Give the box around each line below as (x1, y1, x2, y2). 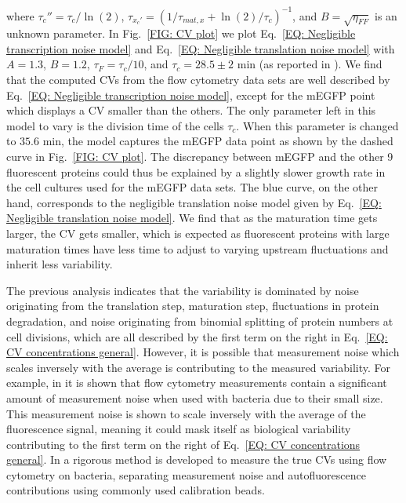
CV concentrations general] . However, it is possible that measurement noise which (6, 344, 400, 360)
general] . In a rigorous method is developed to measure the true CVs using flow (6, 451, 387, 468)
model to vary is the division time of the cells (6, 117, 224, 133)
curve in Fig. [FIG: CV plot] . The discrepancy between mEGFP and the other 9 (6, 148, 393, 165)
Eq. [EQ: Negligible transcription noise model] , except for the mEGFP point (6, 86, 375, 103)
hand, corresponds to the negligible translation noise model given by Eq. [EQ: (6, 194, 382, 210)
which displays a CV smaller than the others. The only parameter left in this (6, 102, 376, 118)
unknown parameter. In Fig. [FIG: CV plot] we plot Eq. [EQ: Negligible (6, 25, 356, 42)
